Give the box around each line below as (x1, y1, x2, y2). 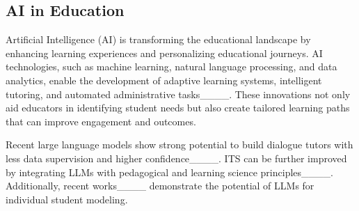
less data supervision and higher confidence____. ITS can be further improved (6, 150, 347, 165)
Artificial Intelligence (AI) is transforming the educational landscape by (6, 32, 311, 47)
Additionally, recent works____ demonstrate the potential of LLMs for (6, 178, 314, 193)
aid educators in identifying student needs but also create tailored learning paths (6, 100, 350, 115)
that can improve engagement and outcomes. (6, 114, 196, 128)
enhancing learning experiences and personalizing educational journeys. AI (6, 45, 323, 60)
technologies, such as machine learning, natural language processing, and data (6, 59, 337, 74)
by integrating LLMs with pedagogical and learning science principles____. (6, 164, 333, 179)
